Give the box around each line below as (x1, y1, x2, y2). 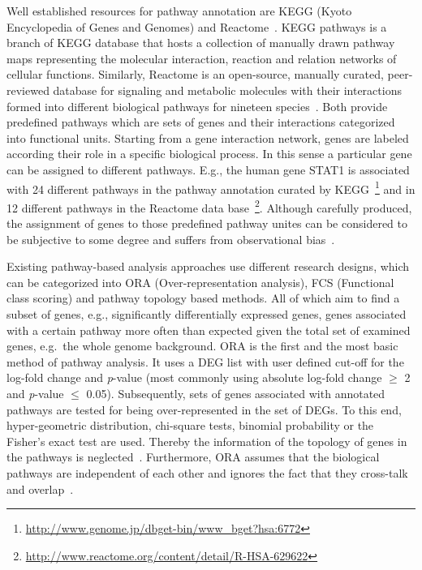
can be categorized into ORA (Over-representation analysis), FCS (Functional (6, 273, 394, 290)
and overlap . (6, 480, 74, 497)
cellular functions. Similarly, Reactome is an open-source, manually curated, (6, 66, 384, 83)
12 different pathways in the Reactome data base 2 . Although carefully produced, (6, 196, 412, 216)
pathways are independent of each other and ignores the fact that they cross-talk (6, 464, 408, 481)
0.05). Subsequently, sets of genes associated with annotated (86, 384, 385, 401)
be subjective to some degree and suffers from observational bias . (6, 230, 335, 247)
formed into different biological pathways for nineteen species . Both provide (6, 97, 388, 114)
